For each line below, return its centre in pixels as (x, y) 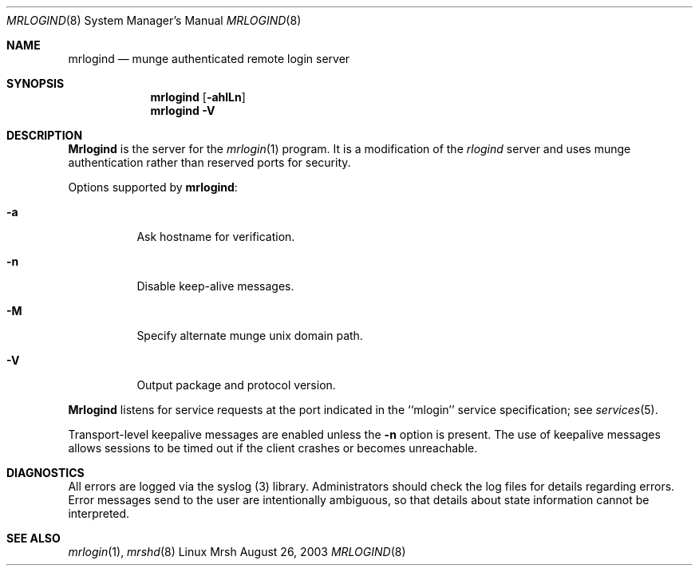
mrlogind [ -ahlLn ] (198, 97)
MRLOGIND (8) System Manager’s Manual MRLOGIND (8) (154, 20)
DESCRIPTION (45, 135)
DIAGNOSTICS (45, 473)
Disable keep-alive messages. (215, 286)
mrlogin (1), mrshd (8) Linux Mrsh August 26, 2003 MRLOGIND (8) (237, 552)
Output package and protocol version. (236, 385)
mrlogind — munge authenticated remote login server (209, 59)
